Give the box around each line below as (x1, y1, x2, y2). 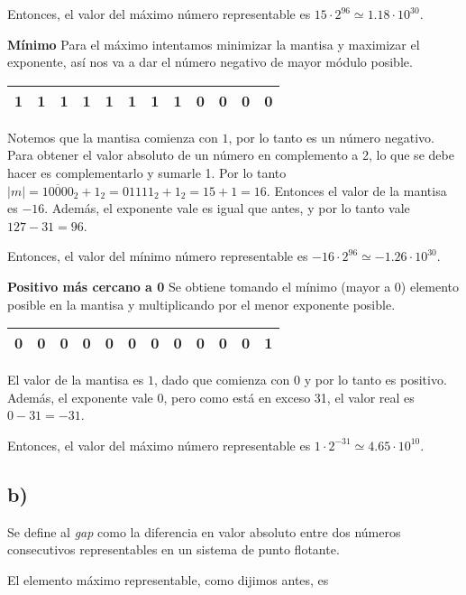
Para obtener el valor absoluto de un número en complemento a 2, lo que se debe (7, 145, 454, 164)
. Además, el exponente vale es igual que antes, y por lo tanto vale (44, 199, 410, 218)
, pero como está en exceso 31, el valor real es (163, 387, 415, 406)
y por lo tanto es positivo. (304, 370, 447, 389)
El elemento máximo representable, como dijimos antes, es (7, 570, 329, 589)
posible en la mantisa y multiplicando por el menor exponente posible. (7, 294, 396, 313)
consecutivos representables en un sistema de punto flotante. (7, 540, 340, 559)
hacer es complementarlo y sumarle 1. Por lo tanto (7, 163, 287, 181)
